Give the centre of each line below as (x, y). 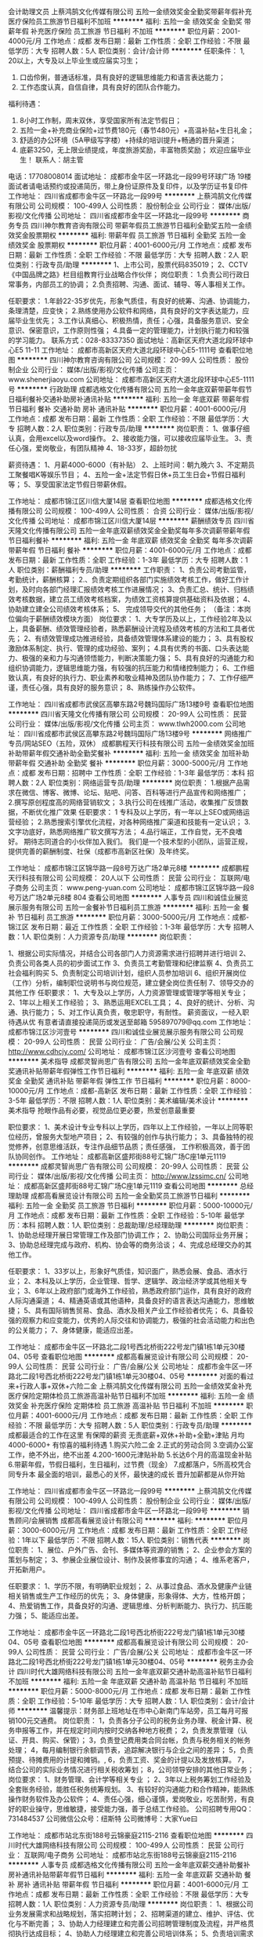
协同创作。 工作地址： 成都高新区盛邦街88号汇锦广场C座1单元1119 (120, 1156)
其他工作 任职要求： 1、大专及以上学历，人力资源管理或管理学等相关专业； (128, 992)
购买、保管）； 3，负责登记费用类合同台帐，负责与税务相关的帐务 (146, 1740)
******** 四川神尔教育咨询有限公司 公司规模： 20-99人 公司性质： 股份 (133, 360)
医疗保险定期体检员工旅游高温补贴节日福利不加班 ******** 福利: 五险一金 (127, 1396)
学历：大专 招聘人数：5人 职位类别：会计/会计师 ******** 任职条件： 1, (130, 51)
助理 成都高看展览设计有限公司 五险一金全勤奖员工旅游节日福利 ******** (132, 1196)
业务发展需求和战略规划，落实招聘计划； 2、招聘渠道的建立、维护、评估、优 (131, 1914)
